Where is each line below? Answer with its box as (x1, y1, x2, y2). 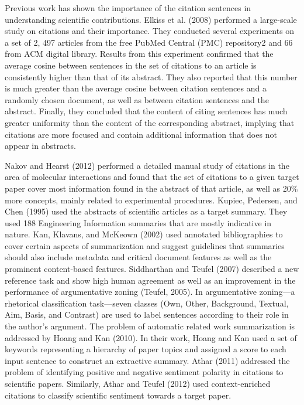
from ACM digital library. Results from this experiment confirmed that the (5, 47, 274, 60)
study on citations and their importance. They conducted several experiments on (5, 25, 295, 37)
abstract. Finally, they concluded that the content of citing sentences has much (5, 105, 288, 117)
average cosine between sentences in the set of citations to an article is (5, 59, 257, 71)
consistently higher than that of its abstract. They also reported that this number (5, 70, 298, 83)
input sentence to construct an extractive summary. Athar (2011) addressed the (5, 354, 290, 366)
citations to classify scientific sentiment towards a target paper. (5, 389, 232, 401)
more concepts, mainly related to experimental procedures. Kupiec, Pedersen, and (5, 193, 298, 206)
